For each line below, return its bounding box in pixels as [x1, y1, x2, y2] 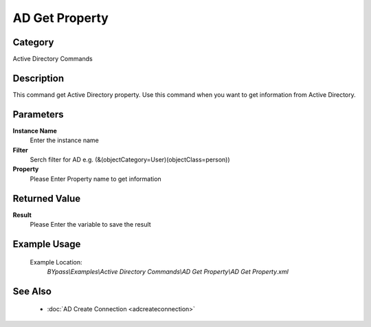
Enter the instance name [30, 136, 99, 144]
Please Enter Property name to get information [30, 174, 161, 183]
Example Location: [30, 258, 82, 266]
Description [12, 72, 65, 84]
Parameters [12, 109, 64, 120]
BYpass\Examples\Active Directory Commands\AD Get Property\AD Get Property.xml [47, 267, 289, 275]
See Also [12, 285, 52, 297]
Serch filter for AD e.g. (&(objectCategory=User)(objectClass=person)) [30, 155, 230, 164]
